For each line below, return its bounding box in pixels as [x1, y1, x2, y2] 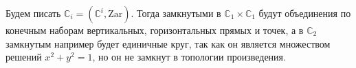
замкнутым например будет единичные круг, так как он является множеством [5, 36, 331, 50]
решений [5, 50, 42, 64]
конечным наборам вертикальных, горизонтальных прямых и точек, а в [5, 23, 304, 37]
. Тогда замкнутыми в [131, 6, 221, 20]
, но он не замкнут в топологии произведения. [92, 50, 286, 64]
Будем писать [5, 6, 61, 20]
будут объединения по [258, 6, 351, 20]
